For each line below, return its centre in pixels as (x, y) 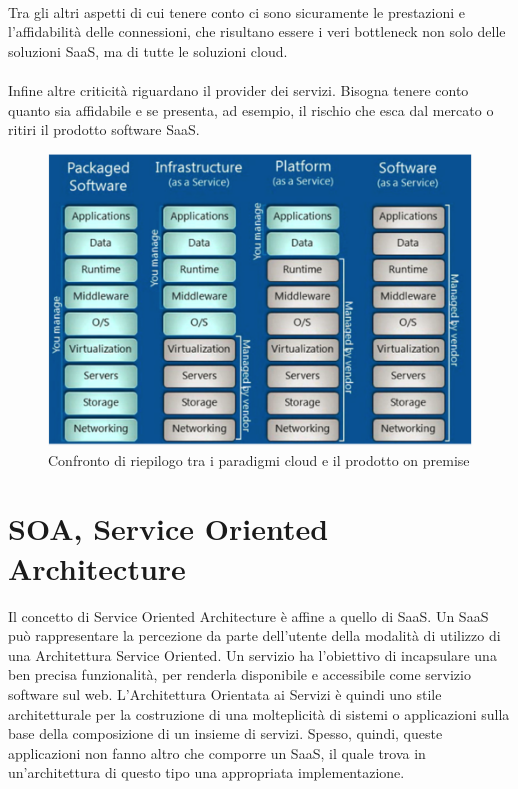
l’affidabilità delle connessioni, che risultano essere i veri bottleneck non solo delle (257, 31)
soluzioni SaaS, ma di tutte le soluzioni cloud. (148, 50)
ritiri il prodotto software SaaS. (104, 129)
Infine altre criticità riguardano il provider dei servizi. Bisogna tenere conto (238, 89)
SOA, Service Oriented (168, 528)
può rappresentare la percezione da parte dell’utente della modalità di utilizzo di (254, 635)
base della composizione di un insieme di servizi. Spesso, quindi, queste (225, 733)
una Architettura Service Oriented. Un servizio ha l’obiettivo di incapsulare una (252, 654)
